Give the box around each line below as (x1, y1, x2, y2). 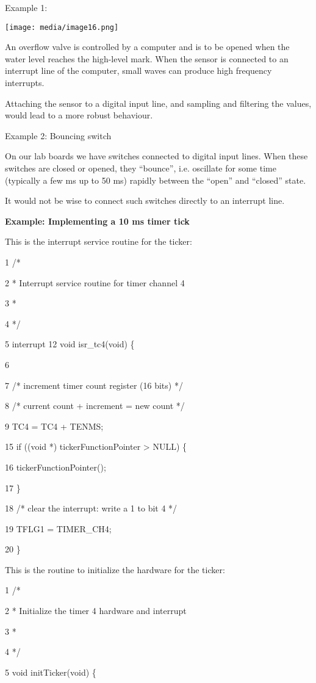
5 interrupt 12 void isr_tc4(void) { (5, 338, 135, 350)
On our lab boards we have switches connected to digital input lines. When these (5, 150, 308, 162)
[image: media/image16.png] (5, 23, 119, 32)
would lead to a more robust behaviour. (5, 109, 153, 121)
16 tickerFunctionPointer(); (5, 460, 106, 473)
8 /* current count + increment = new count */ (5, 399, 185, 412)
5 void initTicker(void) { (5, 665, 96, 678)
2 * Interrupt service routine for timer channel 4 (5, 276, 185, 289)
